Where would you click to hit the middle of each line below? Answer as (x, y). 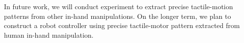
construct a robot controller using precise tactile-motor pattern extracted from (122, 25)
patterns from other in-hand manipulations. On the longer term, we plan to (118, 16)
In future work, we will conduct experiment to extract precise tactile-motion (119, 6)
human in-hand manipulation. (49, 35)
